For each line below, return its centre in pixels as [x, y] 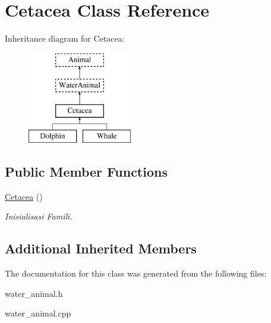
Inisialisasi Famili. [39, 216]
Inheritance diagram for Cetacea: [65, 38]
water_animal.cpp [38, 313]
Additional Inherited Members [101, 248]
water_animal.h [34, 293]
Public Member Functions [86, 171]
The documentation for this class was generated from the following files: [136, 273]
